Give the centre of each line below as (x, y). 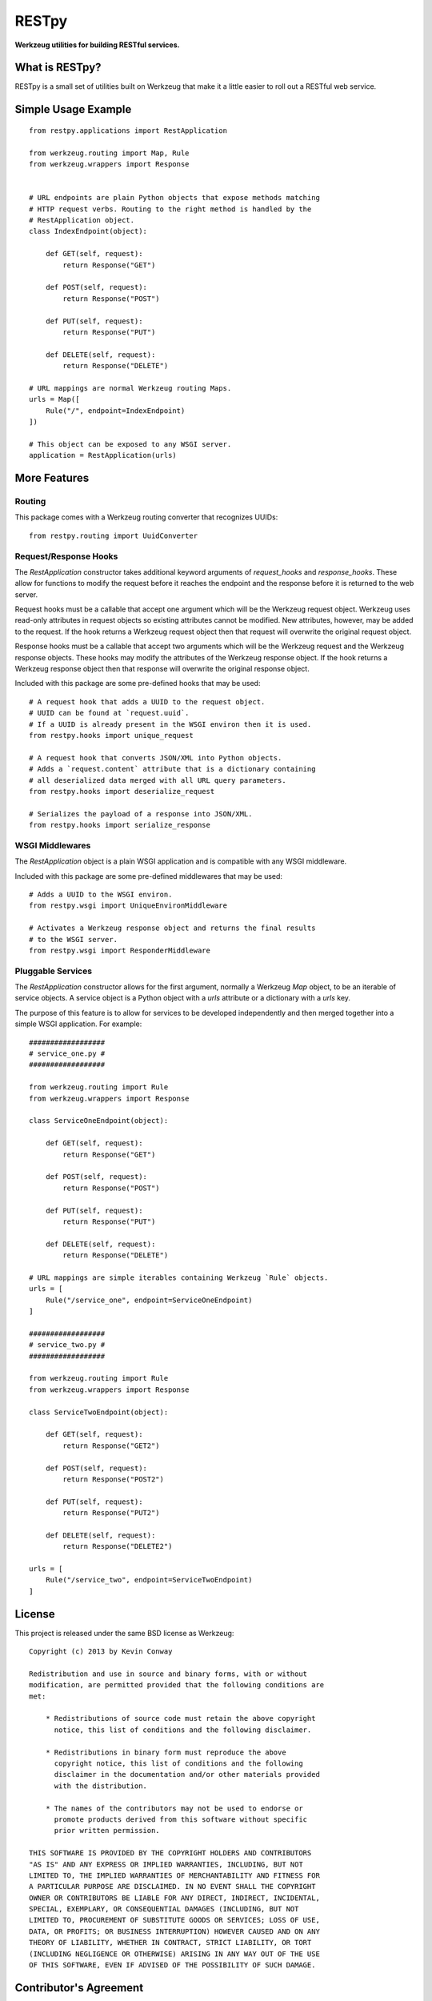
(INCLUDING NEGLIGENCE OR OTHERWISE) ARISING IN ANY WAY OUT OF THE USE (174, 1954)
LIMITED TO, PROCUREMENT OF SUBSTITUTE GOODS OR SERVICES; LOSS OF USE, (174, 1920)
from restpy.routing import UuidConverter (114, 535)
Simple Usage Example (73, 109)
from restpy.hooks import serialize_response (120, 825)
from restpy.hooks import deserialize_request (122, 791)
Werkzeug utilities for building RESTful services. (97, 45)
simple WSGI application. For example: (78, 1024)
